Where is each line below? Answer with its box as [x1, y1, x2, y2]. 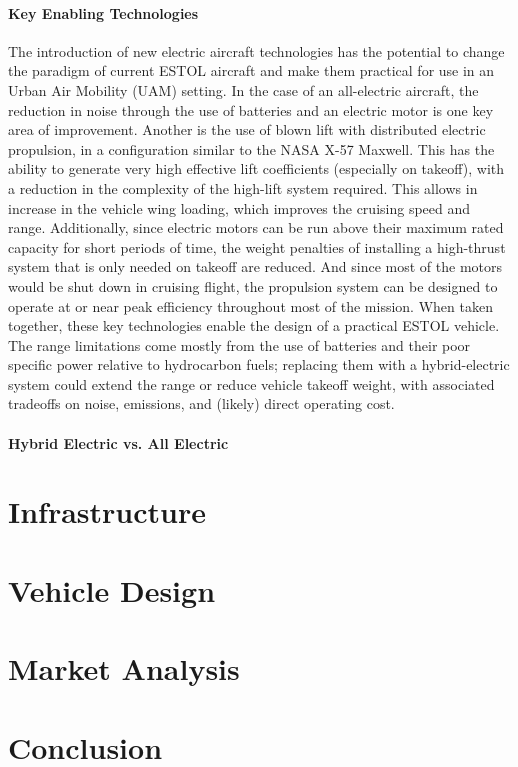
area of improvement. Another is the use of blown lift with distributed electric [8, 119, 486, 140]
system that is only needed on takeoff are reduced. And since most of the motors [8, 256, 503, 277]
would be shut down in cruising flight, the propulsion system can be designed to [8, 275, 498, 296]
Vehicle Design [8, 569, 216, 610]
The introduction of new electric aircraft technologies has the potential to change [8, 40, 505, 61]
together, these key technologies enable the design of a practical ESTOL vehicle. [8, 315, 500, 336]
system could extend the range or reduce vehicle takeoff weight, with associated [8, 373, 495, 394]
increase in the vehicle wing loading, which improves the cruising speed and [8, 197, 471, 218]
